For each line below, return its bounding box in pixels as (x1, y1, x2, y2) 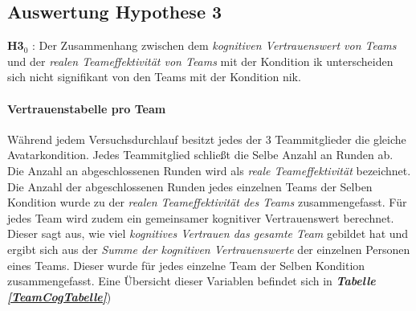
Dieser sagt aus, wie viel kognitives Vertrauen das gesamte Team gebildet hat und (7, 225, 409, 242)
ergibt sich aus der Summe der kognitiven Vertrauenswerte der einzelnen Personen (7, 240, 410, 257)
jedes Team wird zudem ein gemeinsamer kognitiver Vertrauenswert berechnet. (7, 209, 394, 226)
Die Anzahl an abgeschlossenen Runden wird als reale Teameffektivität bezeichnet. (7, 162, 411, 178)
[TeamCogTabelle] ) (7, 288, 112, 305)
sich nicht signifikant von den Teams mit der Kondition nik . (7, 68, 301, 85)
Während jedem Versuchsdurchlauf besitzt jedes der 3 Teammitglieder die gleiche (7, 130, 406, 147)
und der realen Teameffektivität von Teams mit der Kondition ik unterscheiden (7, 52, 394, 69)
